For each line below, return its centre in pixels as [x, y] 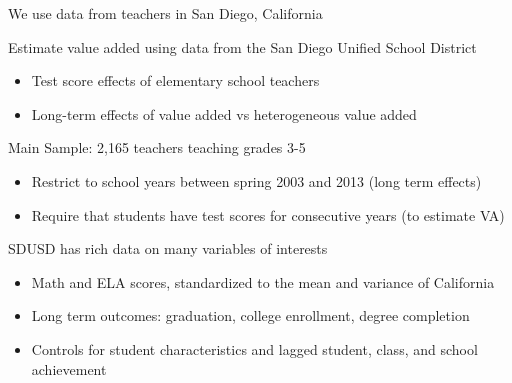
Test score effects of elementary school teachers [175, 80]
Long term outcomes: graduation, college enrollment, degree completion [250, 315]
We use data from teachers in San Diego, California [165, 13]
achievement [69, 368]
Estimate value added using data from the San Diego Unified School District [242, 46]
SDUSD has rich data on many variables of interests [168, 248]
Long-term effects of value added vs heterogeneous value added [224, 113]
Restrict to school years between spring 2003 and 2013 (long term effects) [256, 180]
